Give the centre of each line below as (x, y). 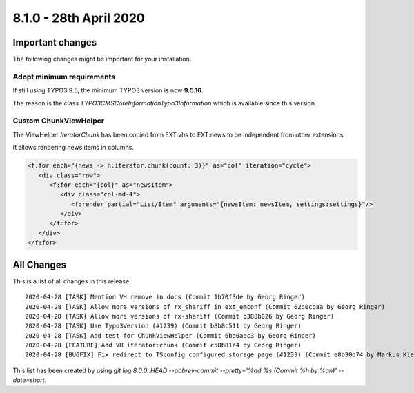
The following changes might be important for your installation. (102, 59)
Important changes (55, 42)
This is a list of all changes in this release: (72, 281)
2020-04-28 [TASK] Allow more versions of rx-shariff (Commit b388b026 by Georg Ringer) (180, 316)
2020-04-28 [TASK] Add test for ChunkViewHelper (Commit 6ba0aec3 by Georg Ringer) (171, 335)
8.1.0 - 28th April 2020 (79, 18)
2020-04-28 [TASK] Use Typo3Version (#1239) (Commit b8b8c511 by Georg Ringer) (163, 326)
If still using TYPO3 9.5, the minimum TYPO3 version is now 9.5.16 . (108, 90)
